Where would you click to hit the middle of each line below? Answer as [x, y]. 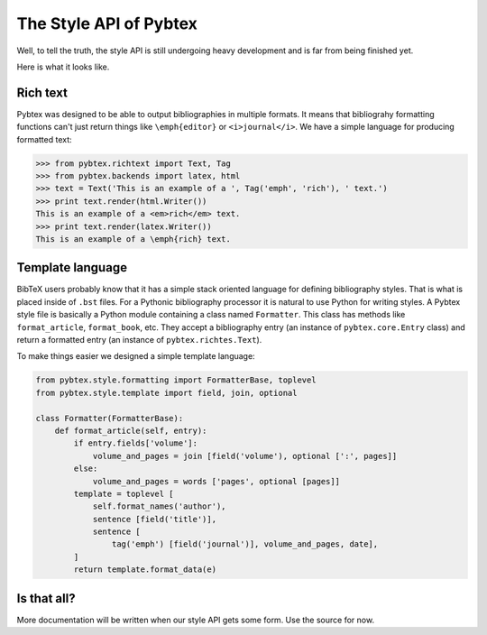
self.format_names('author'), [159, 506]
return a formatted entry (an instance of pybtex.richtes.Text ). [139, 340]
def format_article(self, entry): [131, 430]
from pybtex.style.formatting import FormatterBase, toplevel [176, 380]
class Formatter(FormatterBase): [110, 418]
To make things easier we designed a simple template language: [136, 356]
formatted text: [44, 139]
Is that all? [46, 598]
